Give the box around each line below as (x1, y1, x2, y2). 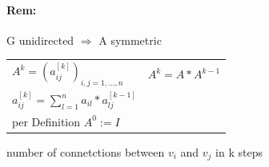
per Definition (12, 113, 81, 129)
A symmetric (98, 31, 162, 48)
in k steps (215, 143, 263, 160)
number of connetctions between (6, 143, 165, 160)
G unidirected (6, 31, 74, 48)
